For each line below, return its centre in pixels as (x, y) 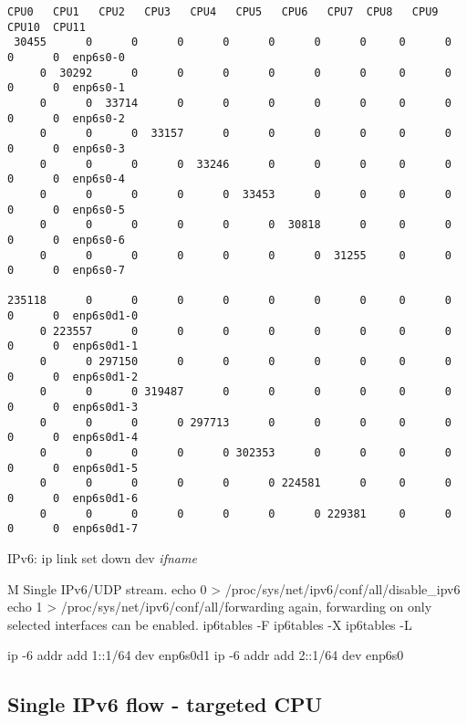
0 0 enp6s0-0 (66, 57)
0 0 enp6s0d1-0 (73, 316)
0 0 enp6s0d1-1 (73, 346)
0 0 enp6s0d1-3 (73, 408)
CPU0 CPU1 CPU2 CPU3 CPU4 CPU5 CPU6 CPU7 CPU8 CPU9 (223, 12)
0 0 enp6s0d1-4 (73, 438)
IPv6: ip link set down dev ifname (102, 557)
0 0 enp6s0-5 (66, 210)
